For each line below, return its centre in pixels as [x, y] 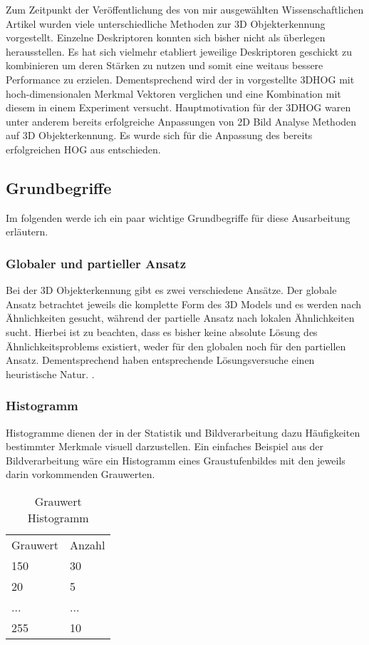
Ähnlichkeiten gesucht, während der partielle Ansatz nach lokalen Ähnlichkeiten [180, 318]
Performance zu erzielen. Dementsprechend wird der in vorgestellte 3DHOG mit [180, 79]
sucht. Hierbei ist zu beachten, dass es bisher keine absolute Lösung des [162, 331]
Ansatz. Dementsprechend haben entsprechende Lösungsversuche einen [160, 360]
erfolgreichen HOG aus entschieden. [83, 149]
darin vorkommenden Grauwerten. [80, 474]
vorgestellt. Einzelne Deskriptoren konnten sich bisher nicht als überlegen [166, 37]
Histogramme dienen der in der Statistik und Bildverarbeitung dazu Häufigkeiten [183, 432]
